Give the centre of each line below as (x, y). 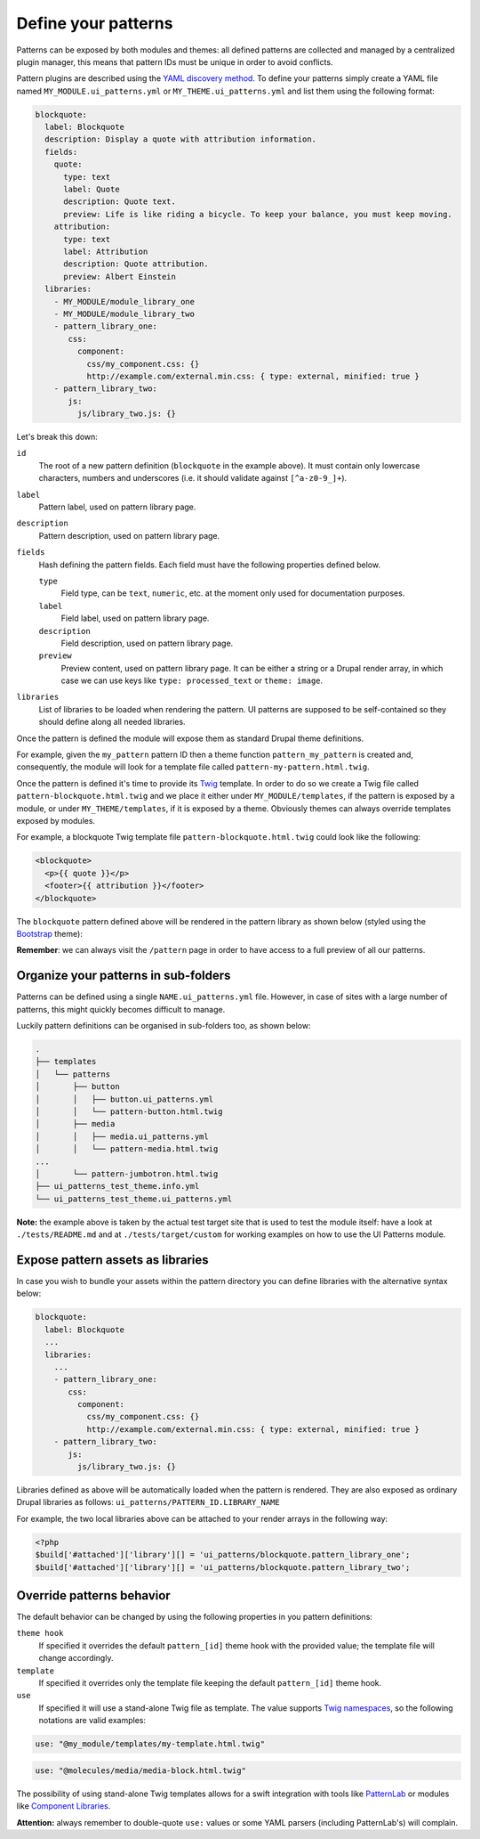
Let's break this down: (57, 437)
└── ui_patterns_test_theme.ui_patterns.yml (134, 1199)
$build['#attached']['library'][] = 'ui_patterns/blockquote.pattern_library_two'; (223, 1567)
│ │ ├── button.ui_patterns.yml (124, 1099)
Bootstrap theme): (50, 933)
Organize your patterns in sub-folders (124, 976)
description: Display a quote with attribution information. (181, 139)
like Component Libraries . (64, 1806)
